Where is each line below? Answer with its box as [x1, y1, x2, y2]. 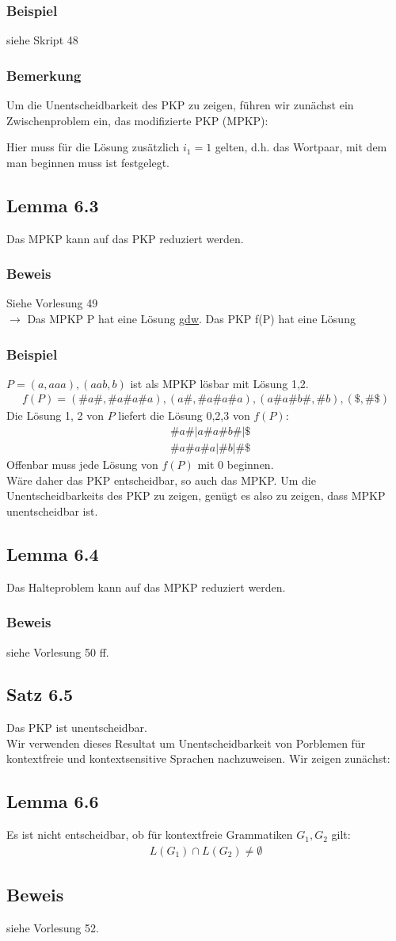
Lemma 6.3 [6, 192, 99, 217]
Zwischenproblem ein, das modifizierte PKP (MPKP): [6, 112, 268, 128]
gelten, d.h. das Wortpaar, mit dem [215, 139, 387, 155]
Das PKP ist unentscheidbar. [6, 719, 147, 736]
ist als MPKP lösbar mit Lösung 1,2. [130, 375, 309, 391]
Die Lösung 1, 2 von [6, 407, 104, 424]
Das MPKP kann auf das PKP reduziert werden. [6, 230, 244, 246]
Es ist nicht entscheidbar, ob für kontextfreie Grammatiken [6, 826, 293, 843]
